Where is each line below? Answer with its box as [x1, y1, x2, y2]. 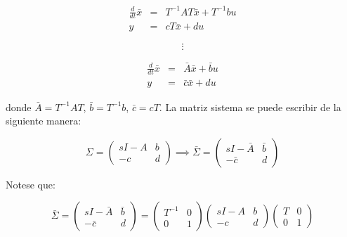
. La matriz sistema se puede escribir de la [159, 99, 341, 114]
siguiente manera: [6, 113, 81, 128]
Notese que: [6, 177, 55, 191]
